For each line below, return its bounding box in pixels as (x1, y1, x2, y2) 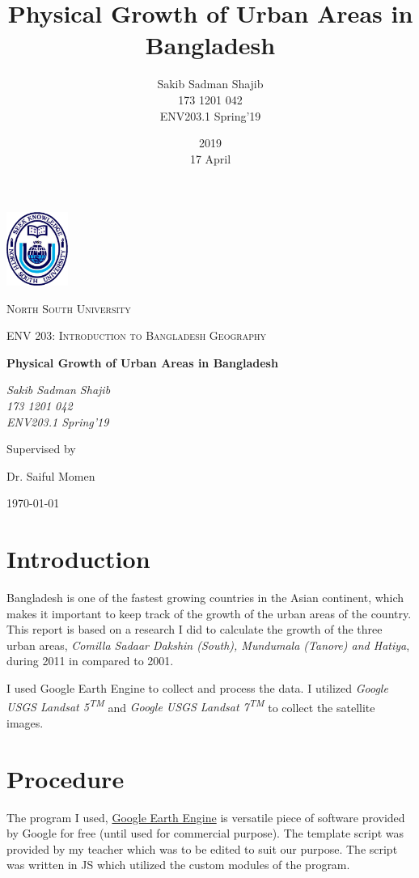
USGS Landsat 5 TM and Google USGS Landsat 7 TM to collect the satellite (6, 696, 375, 715)
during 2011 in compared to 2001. (6, 652, 174, 669)
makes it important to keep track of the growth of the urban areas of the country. (6, 604, 412, 621)
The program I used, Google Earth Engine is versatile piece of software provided (6, 808, 405, 825)
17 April (189, 150, 231, 167)
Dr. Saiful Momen (6, 467, 95, 484)
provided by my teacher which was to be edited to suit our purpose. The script (6, 840, 398, 857)
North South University (6, 299, 131, 316)
